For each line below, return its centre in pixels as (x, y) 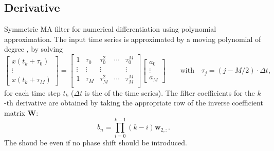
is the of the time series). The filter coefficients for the (170, 92)
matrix (15, 112)
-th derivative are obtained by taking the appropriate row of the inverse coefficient (134, 103)
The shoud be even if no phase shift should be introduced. (96, 143)
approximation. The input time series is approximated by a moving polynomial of (133, 39)
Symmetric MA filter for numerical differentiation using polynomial (110, 29)
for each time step (32, 92)
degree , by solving (34, 49)
